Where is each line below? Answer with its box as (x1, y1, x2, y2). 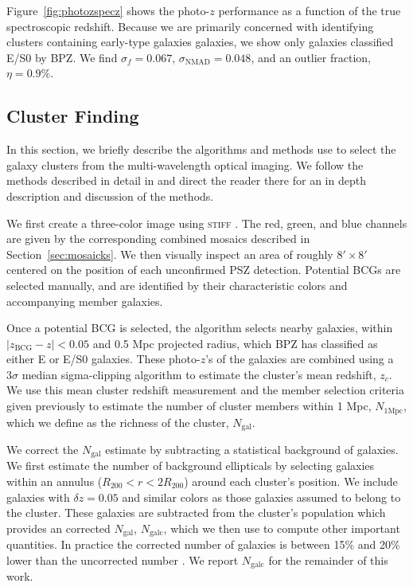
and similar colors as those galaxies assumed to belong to (122, 488, 401, 505)
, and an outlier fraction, (251, 49, 371, 65)
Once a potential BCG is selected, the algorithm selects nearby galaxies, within (6, 319, 393, 336)
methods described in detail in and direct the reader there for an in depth (6, 172, 366, 189)
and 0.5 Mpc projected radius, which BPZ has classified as (92, 335, 378, 351)
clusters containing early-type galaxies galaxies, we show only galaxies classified (6, 33, 394, 50)
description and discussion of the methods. (6, 187, 214, 204)
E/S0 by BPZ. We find (6, 49, 118, 65)
